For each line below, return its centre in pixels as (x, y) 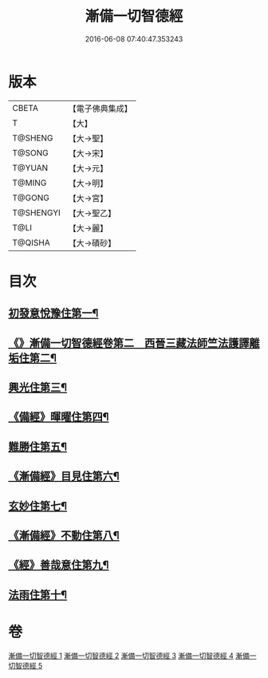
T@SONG (31, 152)
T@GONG (31, 198)
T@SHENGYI (37, 212)
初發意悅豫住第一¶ (53, 313)
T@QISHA (31, 242)
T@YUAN (30, 168)
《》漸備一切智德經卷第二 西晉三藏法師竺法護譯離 (134, 343)
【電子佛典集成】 (100, 108)
